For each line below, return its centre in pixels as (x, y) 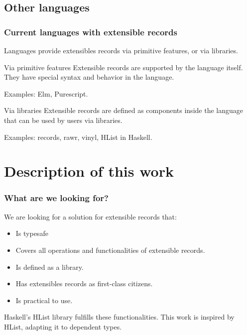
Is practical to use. (44, 300)
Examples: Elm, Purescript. (46, 93)
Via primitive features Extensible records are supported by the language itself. (123, 67)
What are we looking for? (56, 198)
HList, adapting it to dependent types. (63, 326)
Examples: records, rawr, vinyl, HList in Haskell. (78, 137)
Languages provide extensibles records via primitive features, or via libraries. (121, 50)
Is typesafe (32, 233)
